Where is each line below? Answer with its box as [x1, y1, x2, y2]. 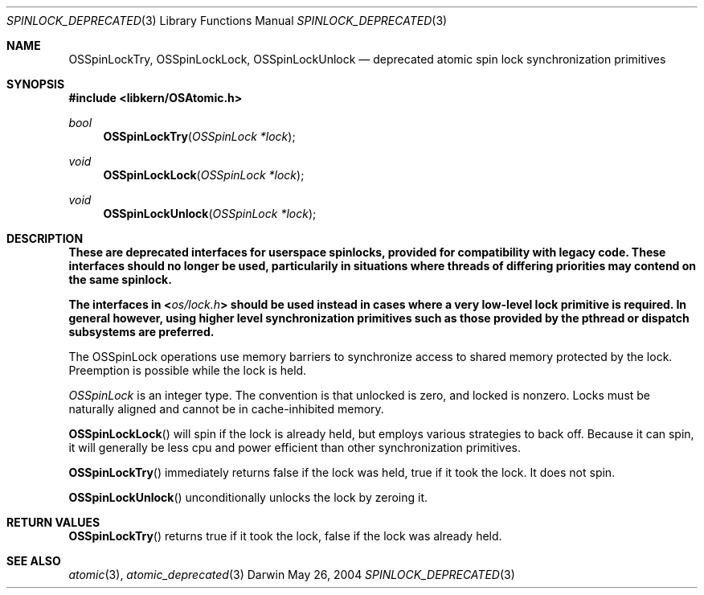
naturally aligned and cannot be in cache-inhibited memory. [68, 402, 384, 416]
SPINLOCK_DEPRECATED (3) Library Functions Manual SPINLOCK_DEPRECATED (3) [6, 14, 448, 27]
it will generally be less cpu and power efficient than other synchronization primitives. [68, 441, 521, 454]
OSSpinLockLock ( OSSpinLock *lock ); [103, 168, 305, 182]
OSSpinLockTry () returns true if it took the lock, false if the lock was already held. [68, 529, 502, 543]
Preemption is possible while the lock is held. [68, 363, 307, 377]
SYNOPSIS [6, 77, 65, 91]
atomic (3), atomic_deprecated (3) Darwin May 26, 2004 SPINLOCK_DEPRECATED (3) [68, 568, 515, 581]
